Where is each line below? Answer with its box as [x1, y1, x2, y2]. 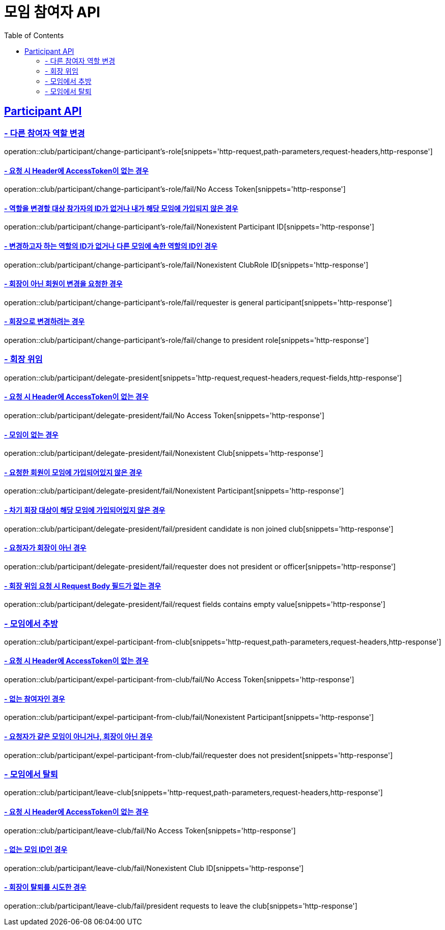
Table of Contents [4, 31, 64, 40]
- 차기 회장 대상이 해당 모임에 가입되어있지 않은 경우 [4, 506, 165, 515]
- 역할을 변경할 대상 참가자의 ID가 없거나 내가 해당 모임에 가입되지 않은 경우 [4, 204, 238, 213]
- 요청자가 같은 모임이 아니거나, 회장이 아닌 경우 [4, 732, 153, 741]
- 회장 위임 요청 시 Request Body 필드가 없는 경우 [4, 581, 161, 590]
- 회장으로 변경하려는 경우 [4, 317, 85, 326]
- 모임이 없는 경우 [4, 430, 59, 439]
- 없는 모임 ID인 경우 [4, 845, 68, 854]
